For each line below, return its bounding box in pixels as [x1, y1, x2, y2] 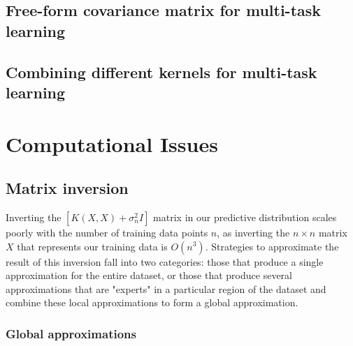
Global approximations [6, 324, 136, 342]
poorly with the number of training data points [6, 225, 208, 239]
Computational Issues [6, 129, 218, 158]
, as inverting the [217, 225, 290, 239]
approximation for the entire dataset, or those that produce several [6, 268, 292, 283]
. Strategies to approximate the [205, 239, 339, 253]
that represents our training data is [17, 239, 168, 253]
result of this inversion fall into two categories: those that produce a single [6, 254, 324, 269]
